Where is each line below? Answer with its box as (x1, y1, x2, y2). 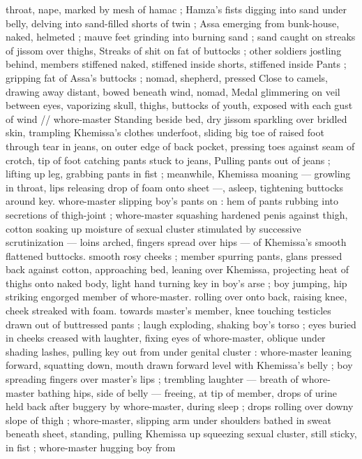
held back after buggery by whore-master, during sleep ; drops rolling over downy (6, 399, 354, 414)
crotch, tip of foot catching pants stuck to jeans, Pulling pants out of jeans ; (6, 152, 331, 167)
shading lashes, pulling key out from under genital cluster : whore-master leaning (6, 344, 352, 358)
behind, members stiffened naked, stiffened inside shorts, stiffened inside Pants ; (6, 57, 347, 71)
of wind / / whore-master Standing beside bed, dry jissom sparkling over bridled (6, 111, 347, 126)
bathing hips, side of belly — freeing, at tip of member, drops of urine (37, 385, 337, 400)
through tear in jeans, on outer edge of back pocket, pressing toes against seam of (6, 138, 355, 153)
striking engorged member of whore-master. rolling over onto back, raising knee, (6, 289, 347, 304)
